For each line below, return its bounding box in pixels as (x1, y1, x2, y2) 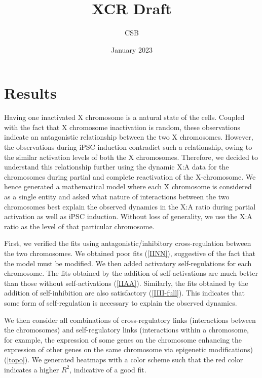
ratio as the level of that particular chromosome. (4, 221, 155, 231)
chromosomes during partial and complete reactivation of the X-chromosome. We (4, 171, 256, 182)
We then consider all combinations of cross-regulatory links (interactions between (4, 314, 256, 325)
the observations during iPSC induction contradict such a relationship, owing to (4, 142, 252, 152)
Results (4, 82, 57, 103)
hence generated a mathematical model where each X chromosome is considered (4, 181, 252, 192)
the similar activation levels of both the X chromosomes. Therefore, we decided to (4, 151, 258, 162)
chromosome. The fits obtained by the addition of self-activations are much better (4, 268, 258, 278)
